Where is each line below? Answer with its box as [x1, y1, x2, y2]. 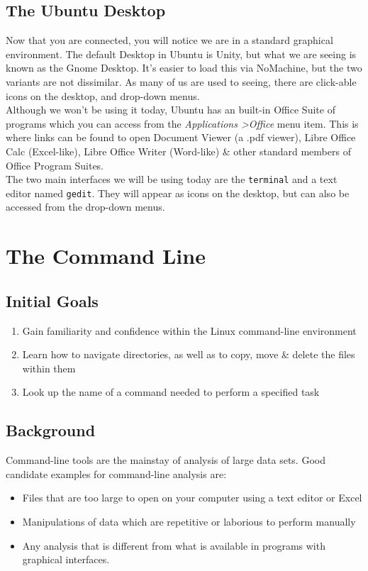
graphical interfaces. [22, 552, 110, 567]
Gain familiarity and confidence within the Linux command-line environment [22, 323, 357, 338]
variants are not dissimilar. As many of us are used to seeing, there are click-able [6, 74, 357, 89]
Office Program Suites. [6, 157, 104, 172]
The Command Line [6, 241, 206, 270]
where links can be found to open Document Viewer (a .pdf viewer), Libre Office [6, 130, 356, 145]
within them [22, 360, 76, 375]
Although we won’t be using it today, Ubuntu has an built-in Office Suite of [6, 102, 335, 117]
